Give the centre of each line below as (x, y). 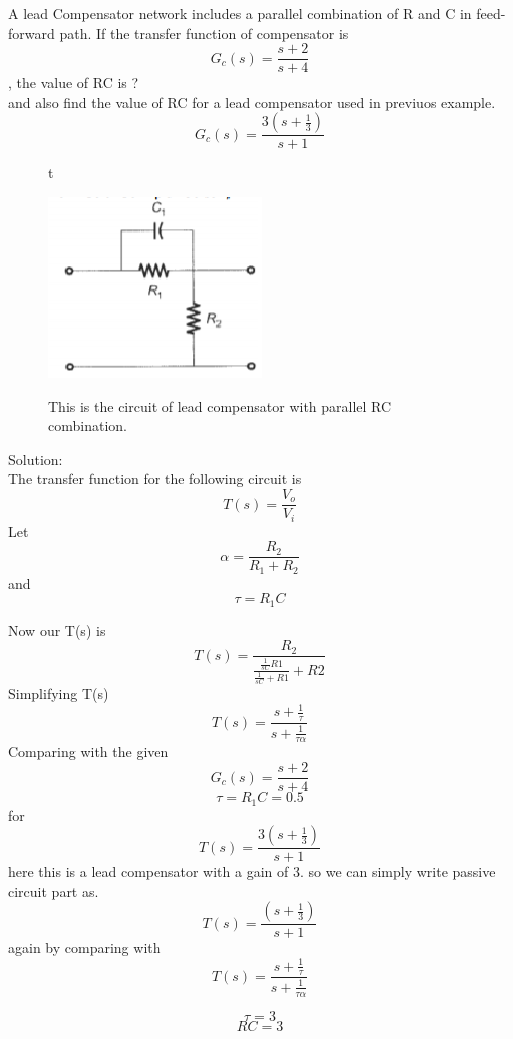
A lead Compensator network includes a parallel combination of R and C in (240, 13)
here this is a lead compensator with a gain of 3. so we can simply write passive (252, 871)
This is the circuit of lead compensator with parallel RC (220, 405)
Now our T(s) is (57, 629)
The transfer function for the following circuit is (155, 478)
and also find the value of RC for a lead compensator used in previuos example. (252, 101)
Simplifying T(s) (58, 693)
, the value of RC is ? (73, 82)
